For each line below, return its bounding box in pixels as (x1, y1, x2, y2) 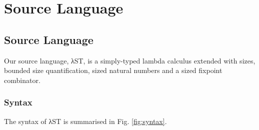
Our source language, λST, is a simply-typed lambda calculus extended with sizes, (4, 55, 255, 65)
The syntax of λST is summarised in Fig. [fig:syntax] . (4, 115, 167, 126)
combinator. (4, 74, 40, 85)
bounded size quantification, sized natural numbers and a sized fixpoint (4, 65, 222, 75)
